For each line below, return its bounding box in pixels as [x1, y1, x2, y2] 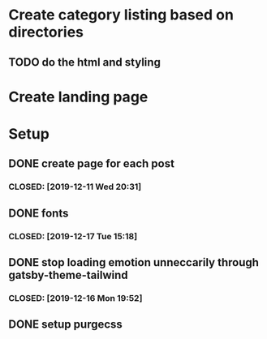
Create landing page [8, 88, 149, 106]
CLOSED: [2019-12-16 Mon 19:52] [8, 292, 143, 303]
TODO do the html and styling [8, 55, 161, 69]
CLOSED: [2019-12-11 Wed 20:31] [8, 181, 142, 192]
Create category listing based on [8, 6, 234, 24]
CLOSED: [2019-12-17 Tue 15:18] [8, 230, 138, 242]
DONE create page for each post [8, 157, 174, 171]
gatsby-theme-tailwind [8, 268, 128, 281]
